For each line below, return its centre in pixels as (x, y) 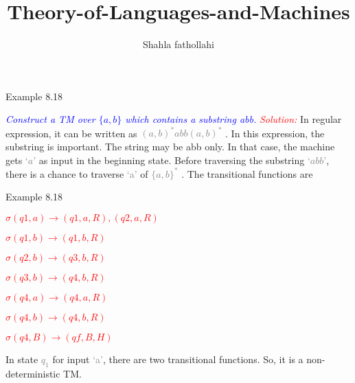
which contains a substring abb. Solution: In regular (233, 119)
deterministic (33, 373)
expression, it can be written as (71, 133)
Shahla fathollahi (179, 44)
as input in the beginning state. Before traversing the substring (172, 160)
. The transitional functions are (247, 173)
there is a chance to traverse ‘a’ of (77, 173)
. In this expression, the (275, 133)
